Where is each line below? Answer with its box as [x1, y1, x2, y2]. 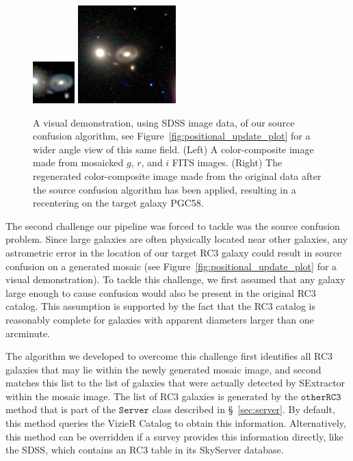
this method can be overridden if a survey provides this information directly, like [5, 429, 343, 443]
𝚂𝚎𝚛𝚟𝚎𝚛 [118, 406, 149, 416]
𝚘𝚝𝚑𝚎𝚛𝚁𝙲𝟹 [300, 392, 341, 402]
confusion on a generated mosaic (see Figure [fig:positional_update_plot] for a [5, 259, 337, 273]
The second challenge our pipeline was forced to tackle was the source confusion [5, 218, 340, 233]
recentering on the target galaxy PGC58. [33, 196, 204, 210]
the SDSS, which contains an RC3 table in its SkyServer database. [5, 443, 284, 457]
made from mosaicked [33, 155, 124, 170]
